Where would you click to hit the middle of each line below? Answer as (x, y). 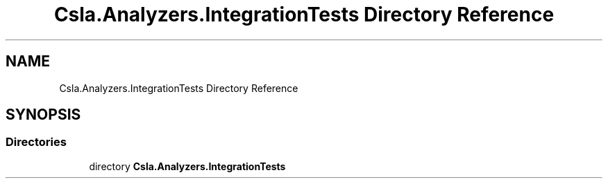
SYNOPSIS (43, 115)
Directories (36, 142)
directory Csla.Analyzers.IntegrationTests (187, 166)
